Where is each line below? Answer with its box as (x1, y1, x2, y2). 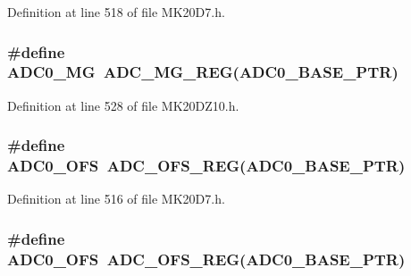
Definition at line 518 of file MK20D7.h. (7, 3, 225, 21)
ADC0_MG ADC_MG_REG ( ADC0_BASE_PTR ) (7, 61, 398, 83)
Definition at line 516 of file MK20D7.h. (7, 189, 225, 208)
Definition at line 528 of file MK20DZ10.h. (7, 96, 239, 114)
